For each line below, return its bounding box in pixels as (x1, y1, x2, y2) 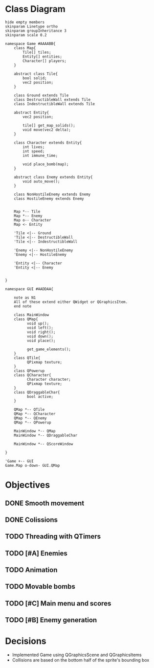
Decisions (5, 636, 46, 647)
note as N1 (14, 295, 36, 300)
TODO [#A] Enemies (5, 549, 67, 557)
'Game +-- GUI (5, 458, 34, 463)
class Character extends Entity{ (14, 140, 82, 145)
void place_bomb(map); (22, 161, 69, 167)
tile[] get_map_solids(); (22, 123, 76, 128)
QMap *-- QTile (14, 407, 45, 412)
